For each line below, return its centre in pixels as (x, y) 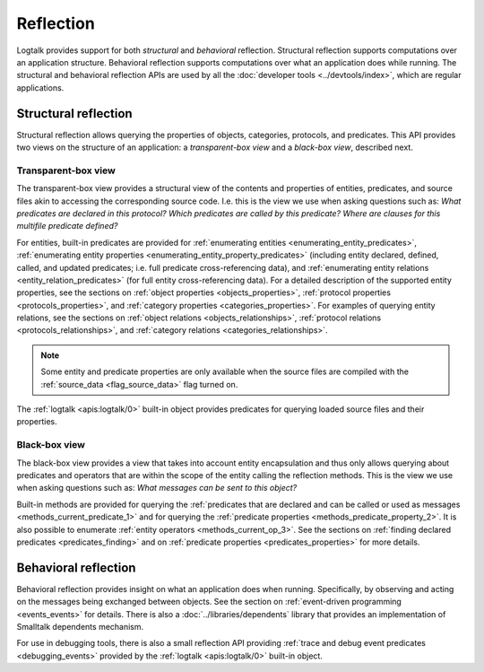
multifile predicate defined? (67, 226)
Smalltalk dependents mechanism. (80, 626)
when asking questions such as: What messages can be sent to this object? (157, 488)
